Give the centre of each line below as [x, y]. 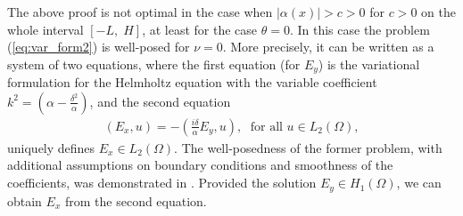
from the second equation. [136, 200]
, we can [419, 183]
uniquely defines [51, 147]
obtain [25, 200]
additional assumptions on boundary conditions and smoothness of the [200, 165]
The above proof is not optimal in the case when [140, 12]
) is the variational [369, 64]
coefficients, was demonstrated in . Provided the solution [162, 183]
